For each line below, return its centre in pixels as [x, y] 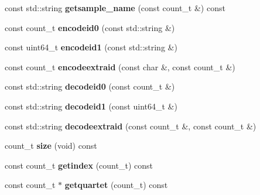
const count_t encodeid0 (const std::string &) [90, 27]
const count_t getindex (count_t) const [79, 165]
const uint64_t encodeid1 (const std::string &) [91, 47]
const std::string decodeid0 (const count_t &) [90, 86]
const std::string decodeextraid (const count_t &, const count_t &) [131, 126]
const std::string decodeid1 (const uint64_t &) [91, 106]
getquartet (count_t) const [116, 185]
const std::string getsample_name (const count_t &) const [115, 8]
